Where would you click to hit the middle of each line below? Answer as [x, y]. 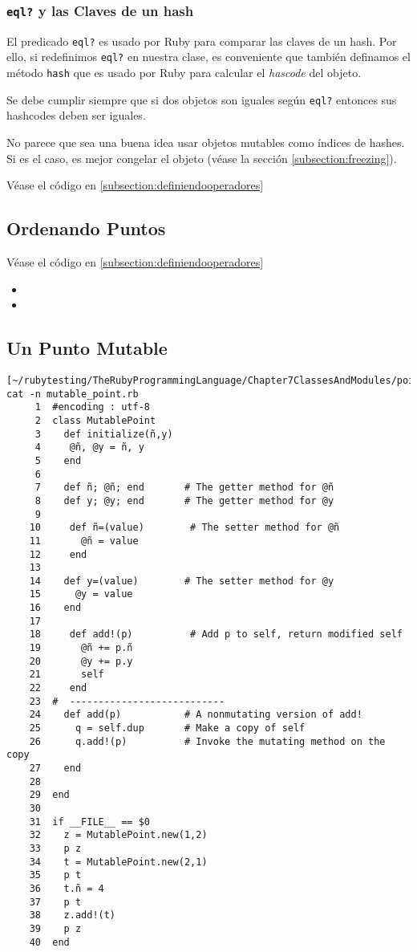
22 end [58, 688]
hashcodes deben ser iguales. [76, 115]
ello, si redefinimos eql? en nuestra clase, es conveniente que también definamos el [208, 57]
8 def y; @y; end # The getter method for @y [184, 500]
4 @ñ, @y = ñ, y [89, 448]
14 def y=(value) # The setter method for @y [182, 581]
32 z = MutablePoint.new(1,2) [118, 835]
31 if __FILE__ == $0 [89, 822]
